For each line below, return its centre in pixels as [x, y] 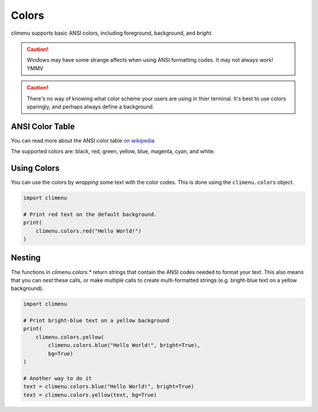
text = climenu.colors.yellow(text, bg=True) [90, 395]
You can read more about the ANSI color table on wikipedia [83, 140]
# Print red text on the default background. [90, 214]
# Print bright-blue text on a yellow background [96, 321]
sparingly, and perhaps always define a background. [90, 107]
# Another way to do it [58, 378]
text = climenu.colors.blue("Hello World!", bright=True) [109, 387]
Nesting [26, 258]
